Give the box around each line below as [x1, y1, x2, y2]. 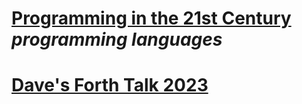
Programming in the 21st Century [11, 7, 292, 30]
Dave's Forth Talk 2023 [11, 74, 209, 97]
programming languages [11, 28, 223, 51]
